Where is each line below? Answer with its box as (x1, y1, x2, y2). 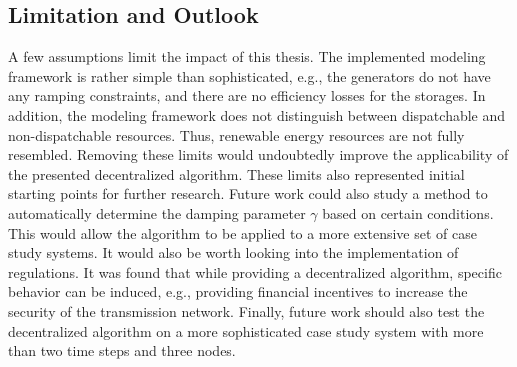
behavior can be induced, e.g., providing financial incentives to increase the (8, 281, 468, 302)
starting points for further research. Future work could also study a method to (8, 183, 488, 204)
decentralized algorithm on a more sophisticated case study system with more (8, 320, 484, 341)
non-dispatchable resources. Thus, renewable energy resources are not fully (8, 124, 465, 145)
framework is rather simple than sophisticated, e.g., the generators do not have (8, 65, 491, 86)
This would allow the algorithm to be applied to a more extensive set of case (8, 222, 477, 243)
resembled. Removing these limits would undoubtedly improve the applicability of (8, 144, 509, 165)
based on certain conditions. (322, 202, 494, 223)
